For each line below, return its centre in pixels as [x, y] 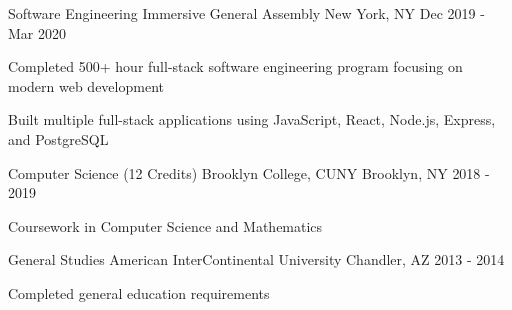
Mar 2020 [37, 32]
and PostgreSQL [58, 138]
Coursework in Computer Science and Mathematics [165, 225]
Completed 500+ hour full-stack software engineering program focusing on [235, 66]
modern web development [86, 85]
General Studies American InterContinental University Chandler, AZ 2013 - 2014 [256, 259]
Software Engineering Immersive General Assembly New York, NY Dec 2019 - [246, 13]
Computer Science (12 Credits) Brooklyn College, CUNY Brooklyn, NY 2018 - [249, 172]
